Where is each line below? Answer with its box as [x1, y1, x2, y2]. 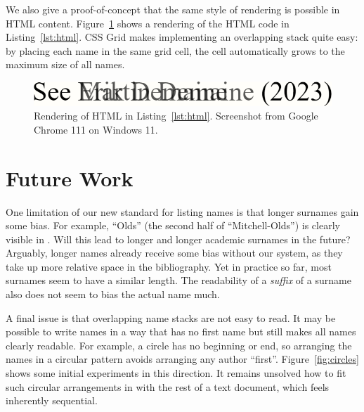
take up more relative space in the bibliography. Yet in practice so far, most [6, 259, 332, 273]
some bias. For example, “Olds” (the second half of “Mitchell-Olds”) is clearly [6, 218, 340, 233]
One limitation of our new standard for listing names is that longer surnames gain [6, 204, 359, 219]
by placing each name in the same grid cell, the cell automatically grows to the [6, 43, 345, 58]
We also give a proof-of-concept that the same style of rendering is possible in [6, 2, 340, 16]
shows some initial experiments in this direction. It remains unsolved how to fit [6, 366, 346, 380]
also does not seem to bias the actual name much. [6, 287, 220, 302]
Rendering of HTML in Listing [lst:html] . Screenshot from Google [34, 108, 318, 123]
